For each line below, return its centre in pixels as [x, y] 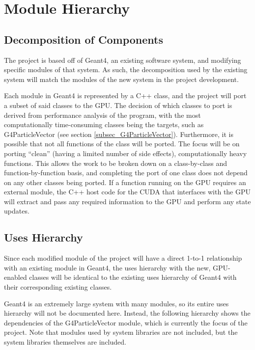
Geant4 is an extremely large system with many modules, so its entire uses [116, 303]
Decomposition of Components [84, 39]
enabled [15, 277]
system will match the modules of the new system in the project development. [121, 79]
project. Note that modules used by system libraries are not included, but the [121, 332]
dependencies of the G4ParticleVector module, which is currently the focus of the [126, 322]
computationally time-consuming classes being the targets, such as [104, 124]
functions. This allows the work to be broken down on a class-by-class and [116, 163]
